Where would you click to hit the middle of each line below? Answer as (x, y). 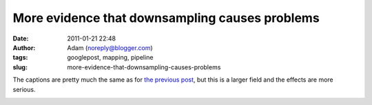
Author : (24, 47)
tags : (20, 58)
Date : (21, 38)
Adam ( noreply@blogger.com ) (110, 47)
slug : (20, 67)
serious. (24, 89)
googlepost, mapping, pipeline (110, 58)
